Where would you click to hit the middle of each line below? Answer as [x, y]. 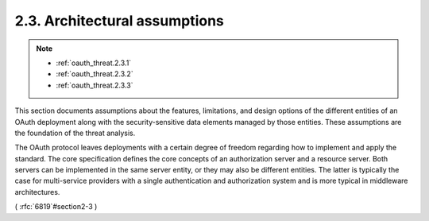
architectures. [37, 192]
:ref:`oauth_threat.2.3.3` [95, 85]
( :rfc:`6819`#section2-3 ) [56, 207]
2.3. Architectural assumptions [119, 21]
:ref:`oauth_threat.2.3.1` [94, 63]
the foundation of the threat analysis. [75, 133]
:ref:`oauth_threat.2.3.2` [95, 74]
